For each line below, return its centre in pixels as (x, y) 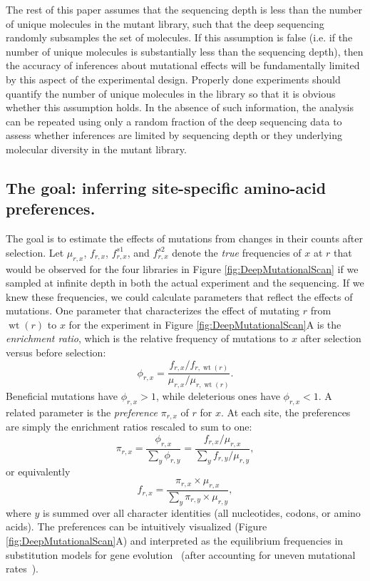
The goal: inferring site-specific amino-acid (166, 187)
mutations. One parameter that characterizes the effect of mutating (153, 310)
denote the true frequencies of (237, 252)
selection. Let (35, 252)
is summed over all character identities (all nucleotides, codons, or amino (202, 512)
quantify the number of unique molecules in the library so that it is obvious (171, 93)
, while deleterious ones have (218, 396)
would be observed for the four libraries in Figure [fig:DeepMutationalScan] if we (182, 268)
